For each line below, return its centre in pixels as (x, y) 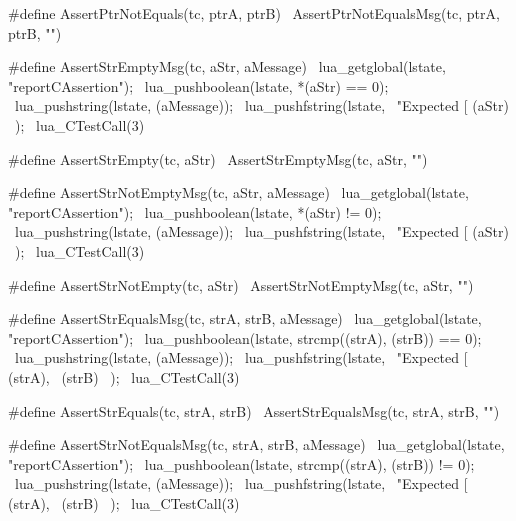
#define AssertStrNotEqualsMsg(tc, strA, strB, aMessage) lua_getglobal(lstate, (256, 444)
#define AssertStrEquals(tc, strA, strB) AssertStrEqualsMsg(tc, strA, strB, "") (254, 410)
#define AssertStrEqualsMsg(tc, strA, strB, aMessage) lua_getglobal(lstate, (245, 318)
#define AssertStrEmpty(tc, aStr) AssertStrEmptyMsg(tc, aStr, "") (218, 158)
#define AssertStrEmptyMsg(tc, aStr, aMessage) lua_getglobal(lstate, (227, 66)
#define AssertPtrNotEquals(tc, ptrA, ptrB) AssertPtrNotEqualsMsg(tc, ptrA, (254, 13)
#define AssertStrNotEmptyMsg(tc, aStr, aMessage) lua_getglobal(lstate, (238, 192)
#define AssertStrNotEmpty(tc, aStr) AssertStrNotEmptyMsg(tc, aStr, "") (241, 284)
